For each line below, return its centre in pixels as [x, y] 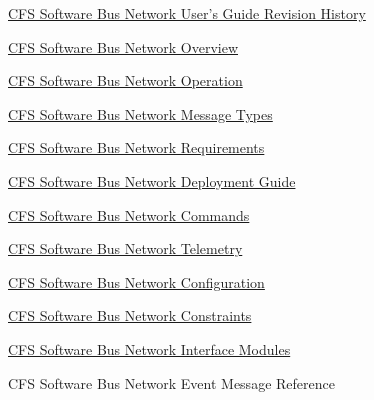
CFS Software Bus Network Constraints [130, 315]
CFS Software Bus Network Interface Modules [149, 348]
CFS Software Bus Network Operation [125, 80]
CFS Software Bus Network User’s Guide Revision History [187, 13]
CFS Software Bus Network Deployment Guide [152, 180]
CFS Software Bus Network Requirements [136, 147]
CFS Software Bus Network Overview [123, 46]
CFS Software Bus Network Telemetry [125, 248]
